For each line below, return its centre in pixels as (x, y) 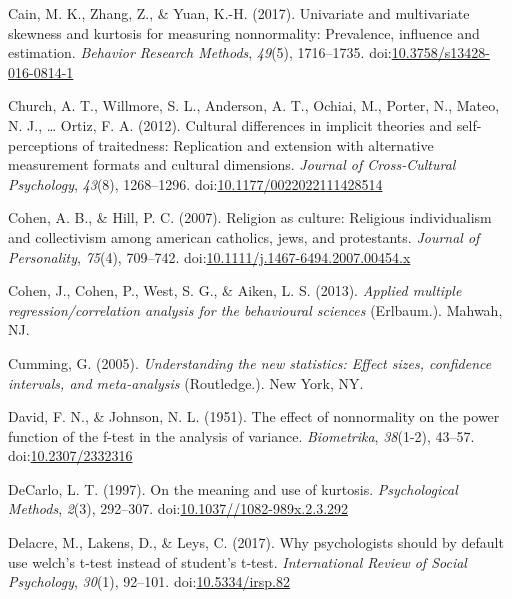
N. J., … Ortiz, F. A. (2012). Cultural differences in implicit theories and (230, 124)
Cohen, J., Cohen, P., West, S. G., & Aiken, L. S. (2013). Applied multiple (235, 290)
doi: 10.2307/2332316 (70, 455)
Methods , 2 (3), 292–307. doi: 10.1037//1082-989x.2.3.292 (178, 508)
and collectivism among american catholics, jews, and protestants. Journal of (244, 236)
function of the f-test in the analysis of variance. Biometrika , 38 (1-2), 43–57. (241, 435)
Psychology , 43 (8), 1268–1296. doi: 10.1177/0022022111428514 (195, 183)
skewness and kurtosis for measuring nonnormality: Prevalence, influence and (244, 32)
